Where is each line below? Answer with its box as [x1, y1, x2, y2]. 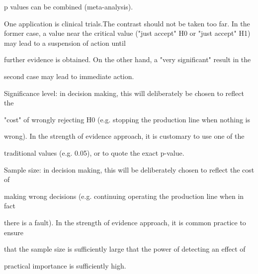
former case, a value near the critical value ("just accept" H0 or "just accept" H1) [4, 28, 251, 38]
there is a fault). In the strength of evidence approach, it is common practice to [4, 217, 246, 227]
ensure [4, 227, 24, 237]
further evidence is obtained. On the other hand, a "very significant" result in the [4, 54, 251, 65]
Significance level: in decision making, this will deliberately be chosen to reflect [4, 88, 244, 98]
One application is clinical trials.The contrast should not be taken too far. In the [4, 18, 250, 28]
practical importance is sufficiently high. [4, 260, 126, 271]
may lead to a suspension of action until [4, 37, 126, 48]
